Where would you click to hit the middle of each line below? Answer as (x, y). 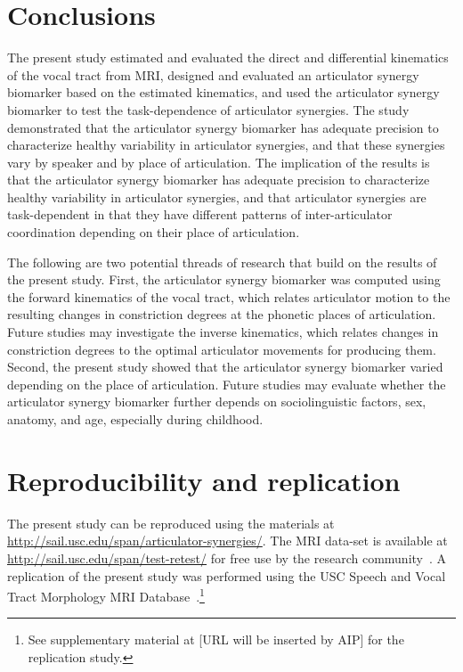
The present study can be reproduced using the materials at (171, 523)
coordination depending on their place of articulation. (154, 232)
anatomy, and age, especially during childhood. (135, 419)
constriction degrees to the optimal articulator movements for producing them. (222, 349)
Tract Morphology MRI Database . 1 (106, 595)
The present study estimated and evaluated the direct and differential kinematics (228, 57)
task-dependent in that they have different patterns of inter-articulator (200, 214)
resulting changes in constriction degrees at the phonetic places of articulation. (222, 314)
